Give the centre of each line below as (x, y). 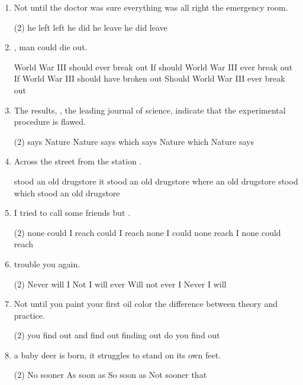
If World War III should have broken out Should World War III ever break (149, 78)
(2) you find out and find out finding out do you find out (117, 335)
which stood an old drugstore (67, 192)
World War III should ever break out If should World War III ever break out (153, 67)
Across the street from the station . (78, 161)
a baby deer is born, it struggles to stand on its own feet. (117, 355)
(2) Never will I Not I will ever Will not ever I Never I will (120, 284)
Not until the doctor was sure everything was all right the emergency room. (151, 7)
